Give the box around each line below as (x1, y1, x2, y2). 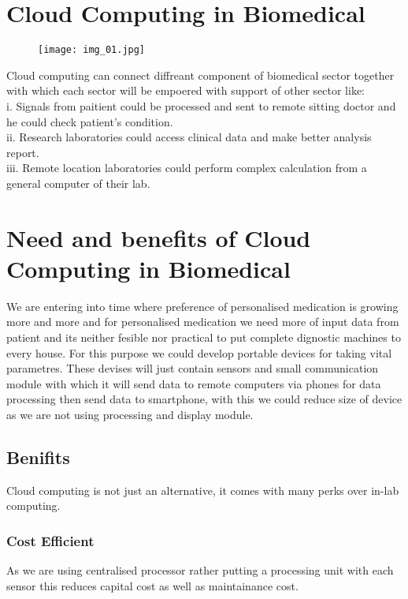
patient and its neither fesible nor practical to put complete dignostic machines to (6, 329, 401, 346)
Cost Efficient (6, 530, 95, 550)
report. (6, 144, 39, 160)
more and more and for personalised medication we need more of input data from (6, 313, 399, 330)
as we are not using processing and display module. (6, 406, 254, 422)
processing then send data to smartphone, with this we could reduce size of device (6, 391, 402, 407)
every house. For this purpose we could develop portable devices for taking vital (6, 344, 392, 361)
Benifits (6, 444, 70, 469)
